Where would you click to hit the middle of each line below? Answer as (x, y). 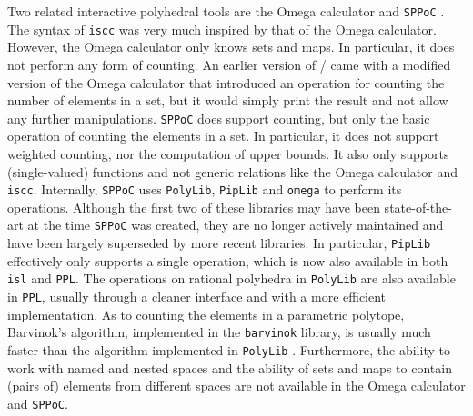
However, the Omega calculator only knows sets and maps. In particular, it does (231, 47)
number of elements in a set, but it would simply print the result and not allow (228, 100)
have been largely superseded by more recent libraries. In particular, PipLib (219, 243)
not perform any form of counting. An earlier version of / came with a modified (229, 64)
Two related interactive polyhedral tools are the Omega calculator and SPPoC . (226, 11)
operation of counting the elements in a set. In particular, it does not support (223, 136)
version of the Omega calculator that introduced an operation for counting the (226, 82)
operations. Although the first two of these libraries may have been (194, 207)
